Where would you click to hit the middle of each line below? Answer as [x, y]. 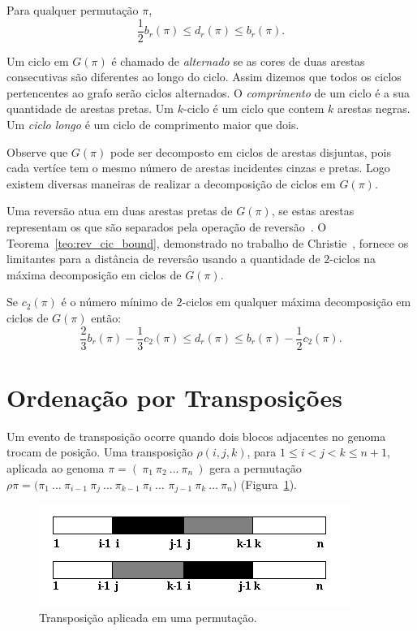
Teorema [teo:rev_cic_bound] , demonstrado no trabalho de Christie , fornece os [208, 242]
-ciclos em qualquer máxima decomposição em [297, 302]
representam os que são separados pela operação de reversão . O [167, 227]
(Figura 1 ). [269, 484]
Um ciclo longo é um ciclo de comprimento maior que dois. [153, 125]
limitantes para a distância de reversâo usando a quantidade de [163, 259]
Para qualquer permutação [73, 10]
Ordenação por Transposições [174, 397]
